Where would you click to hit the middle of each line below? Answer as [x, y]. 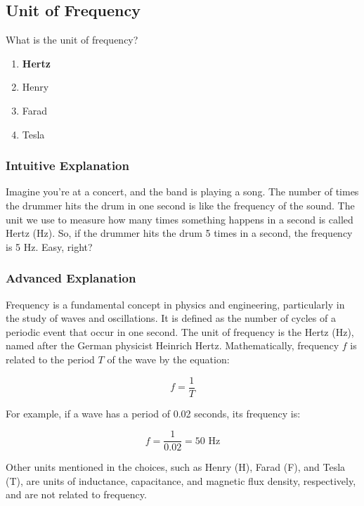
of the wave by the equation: [168, 359]
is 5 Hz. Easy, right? [49, 246]
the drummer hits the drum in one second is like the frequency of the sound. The [180, 205]
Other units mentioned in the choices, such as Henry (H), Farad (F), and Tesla [176, 467]
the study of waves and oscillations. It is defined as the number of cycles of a [171, 318]
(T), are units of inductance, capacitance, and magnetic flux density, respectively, [181, 480]
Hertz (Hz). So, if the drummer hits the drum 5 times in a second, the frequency [179, 233]
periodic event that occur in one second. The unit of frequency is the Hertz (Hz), [180, 331]
